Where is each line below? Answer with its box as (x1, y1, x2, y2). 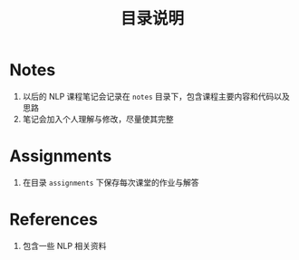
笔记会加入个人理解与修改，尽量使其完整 (22, 113, 174, 124)
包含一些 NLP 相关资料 (22, 240, 107, 251)
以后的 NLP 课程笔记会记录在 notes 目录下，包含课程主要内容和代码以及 (22, 91, 290, 101)
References (9, 209, 98, 230)
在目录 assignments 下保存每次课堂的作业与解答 (22, 177, 199, 188)
